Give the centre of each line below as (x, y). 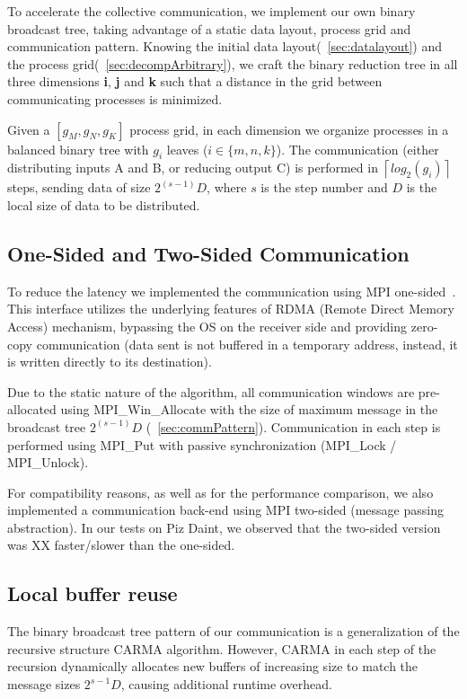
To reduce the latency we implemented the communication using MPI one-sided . (232, 291)
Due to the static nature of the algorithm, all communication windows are (211, 391)
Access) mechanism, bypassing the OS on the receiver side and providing (207, 326)
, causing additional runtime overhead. (226, 684)
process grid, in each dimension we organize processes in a (289, 129)
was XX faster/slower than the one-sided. (121, 545)
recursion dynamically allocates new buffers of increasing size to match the (213, 666)
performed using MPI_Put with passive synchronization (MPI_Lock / (202, 444)
